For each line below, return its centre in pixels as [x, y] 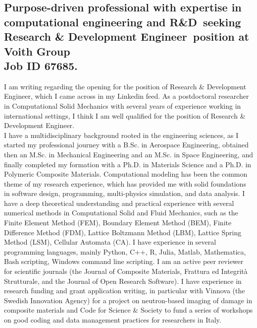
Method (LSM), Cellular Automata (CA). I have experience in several [110, 242]
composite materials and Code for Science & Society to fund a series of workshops [128, 310]
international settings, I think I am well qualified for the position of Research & [125, 115]
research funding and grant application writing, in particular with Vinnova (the [125, 291]
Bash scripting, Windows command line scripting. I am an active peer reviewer [124, 261]
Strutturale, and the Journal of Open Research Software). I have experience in [123, 281]
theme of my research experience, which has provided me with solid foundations [125, 183]
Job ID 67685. [41, 65]
